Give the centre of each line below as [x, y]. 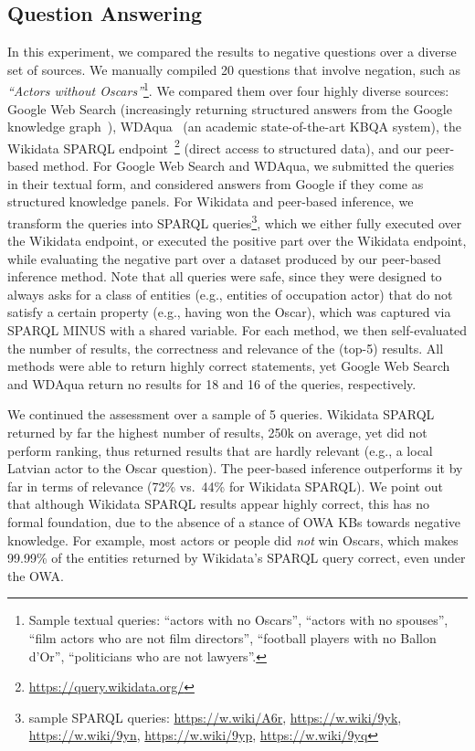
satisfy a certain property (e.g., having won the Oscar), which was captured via [229, 312]
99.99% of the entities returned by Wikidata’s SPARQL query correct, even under [237, 558]
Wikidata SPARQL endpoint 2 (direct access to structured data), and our [215, 146]
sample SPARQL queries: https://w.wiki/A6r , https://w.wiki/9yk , [215, 717]
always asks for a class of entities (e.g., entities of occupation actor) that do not [230, 294]
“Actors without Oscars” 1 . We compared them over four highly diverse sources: [228, 90]
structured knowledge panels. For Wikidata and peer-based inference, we [211, 201]
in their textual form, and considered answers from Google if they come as [216, 183]
